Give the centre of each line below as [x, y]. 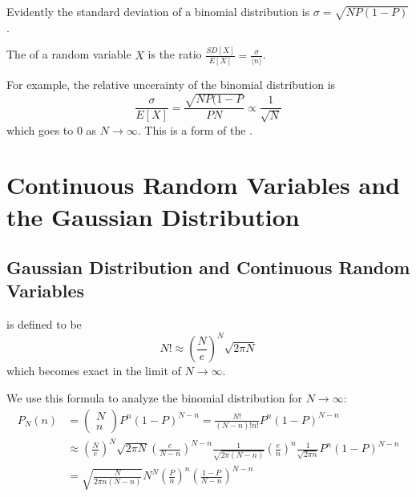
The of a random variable [69, 54]
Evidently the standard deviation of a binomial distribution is [158, 11]
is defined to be [44, 324]
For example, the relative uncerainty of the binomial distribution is [171, 84]
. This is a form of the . [195, 129]
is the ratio [175, 54]
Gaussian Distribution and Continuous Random [208, 267]
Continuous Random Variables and [203, 185]
